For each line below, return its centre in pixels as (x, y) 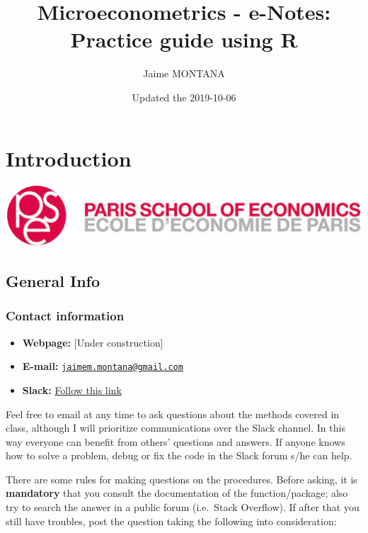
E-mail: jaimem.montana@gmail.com (103, 366)
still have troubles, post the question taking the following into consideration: (171, 521)
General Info (53, 281)
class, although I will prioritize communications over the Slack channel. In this (176, 428)
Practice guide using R (184, 39)
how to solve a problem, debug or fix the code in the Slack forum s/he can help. (179, 455)
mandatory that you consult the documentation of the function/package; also (177, 493)
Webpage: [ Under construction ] (93, 342)
